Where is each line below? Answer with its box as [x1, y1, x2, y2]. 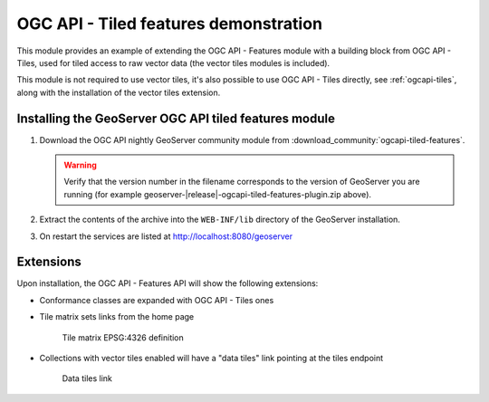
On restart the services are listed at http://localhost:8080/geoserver [39, 231, 293, 242]
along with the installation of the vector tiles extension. [16, 87, 221, 98]
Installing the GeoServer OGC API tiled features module [16, 110, 335, 126]
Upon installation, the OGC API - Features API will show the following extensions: [16, 278, 319, 289]
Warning [63, 159, 97, 171]
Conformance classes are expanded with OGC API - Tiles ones [39, 294, 274, 305]
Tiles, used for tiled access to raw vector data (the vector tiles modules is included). [16, 57, 331, 68]
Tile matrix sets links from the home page [39, 311, 195, 322]
